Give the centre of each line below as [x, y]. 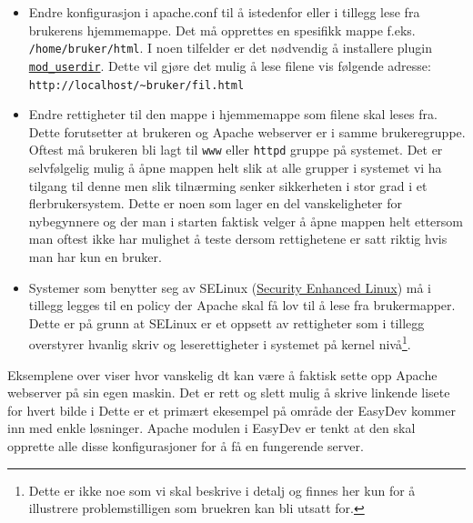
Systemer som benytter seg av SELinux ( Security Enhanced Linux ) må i [230, 287]
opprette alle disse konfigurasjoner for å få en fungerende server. [186, 445]
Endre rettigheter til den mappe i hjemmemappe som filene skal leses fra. [233, 114]
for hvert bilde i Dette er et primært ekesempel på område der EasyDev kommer [231, 410]
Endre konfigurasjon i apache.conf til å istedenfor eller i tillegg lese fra [224, 12]
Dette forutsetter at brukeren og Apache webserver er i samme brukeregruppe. [247, 131]
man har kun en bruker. [95, 256]
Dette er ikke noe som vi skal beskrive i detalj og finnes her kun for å [222, 490]
